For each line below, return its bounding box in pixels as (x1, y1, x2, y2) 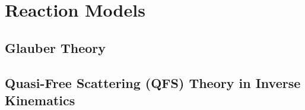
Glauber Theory (5, 38, 106, 56)
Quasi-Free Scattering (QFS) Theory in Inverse (5, 73, 301, 92)
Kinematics (5, 90, 75, 109)
